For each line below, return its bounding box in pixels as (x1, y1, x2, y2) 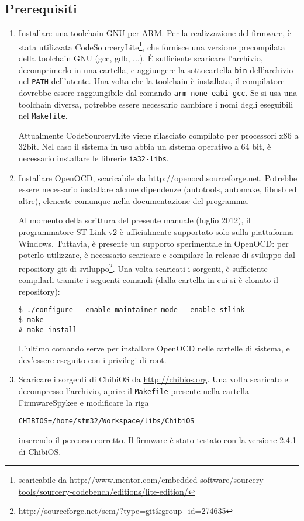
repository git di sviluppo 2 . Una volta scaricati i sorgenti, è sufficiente (18, 260, 268, 274)
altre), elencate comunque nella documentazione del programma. (18, 194, 250, 206)
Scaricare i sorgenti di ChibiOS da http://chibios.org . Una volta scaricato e (18, 373, 288, 385)
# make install (18, 325, 78, 334)
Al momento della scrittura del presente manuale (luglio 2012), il (18, 214, 251, 226)
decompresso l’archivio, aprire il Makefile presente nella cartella (18, 385, 249, 397)
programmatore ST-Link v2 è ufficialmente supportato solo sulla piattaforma (18, 226, 293, 238)
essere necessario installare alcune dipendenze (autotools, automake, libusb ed (18, 183, 297, 195)
